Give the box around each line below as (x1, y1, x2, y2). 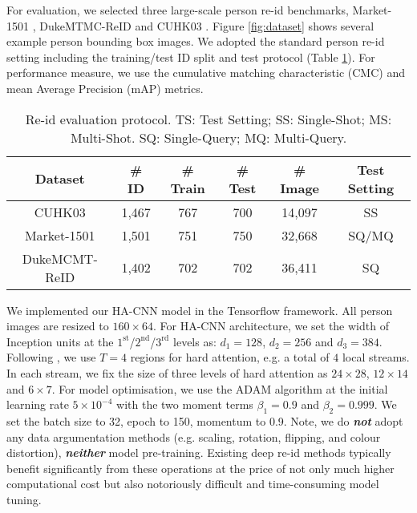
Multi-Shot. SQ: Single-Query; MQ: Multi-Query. (70, 127, 347, 147)
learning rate (6, 396, 69, 413)
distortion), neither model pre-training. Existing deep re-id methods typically (6, 444, 391, 461)
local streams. (342, 349, 410, 366)
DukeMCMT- (22, 248, 98, 268)
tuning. (6, 491, 42, 507)
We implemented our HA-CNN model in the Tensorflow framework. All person (6, 301, 393, 318)
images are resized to (6, 317, 109, 334)
